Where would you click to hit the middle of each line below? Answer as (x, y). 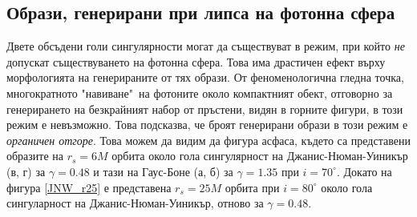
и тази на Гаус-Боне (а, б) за (163, 171)
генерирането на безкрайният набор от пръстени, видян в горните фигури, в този (205, 108)
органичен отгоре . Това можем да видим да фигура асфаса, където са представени (208, 140)
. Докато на (364, 171)
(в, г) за (26, 171)
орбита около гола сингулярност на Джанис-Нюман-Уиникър (260, 156)
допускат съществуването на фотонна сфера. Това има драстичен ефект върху (196, 61)
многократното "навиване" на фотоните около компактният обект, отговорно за (200, 92)
